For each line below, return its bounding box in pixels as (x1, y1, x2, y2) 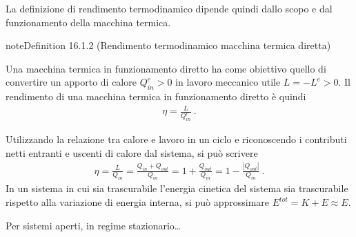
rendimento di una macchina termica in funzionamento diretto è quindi (6, 89, 306, 104)
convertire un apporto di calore (6, 75, 137, 89)
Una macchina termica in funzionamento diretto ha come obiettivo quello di (6, 61, 326, 75)
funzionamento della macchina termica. (6, 15, 171, 29)
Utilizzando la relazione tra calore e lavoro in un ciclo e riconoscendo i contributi (6, 132, 347, 146)
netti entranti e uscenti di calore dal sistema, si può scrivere (6, 145, 258, 160)
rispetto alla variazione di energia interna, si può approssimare (6, 195, 270, 209)
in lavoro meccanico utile (175, 75, 281, 89)
